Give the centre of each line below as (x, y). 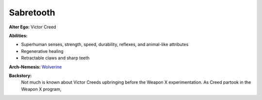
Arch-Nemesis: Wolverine (35, 67)
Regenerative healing (42, 51)
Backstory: (20, 75)
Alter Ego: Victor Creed (33, 27)
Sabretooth (32, 12)
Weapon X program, (41, 89)
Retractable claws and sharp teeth (55, 58)
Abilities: (18, 36)
